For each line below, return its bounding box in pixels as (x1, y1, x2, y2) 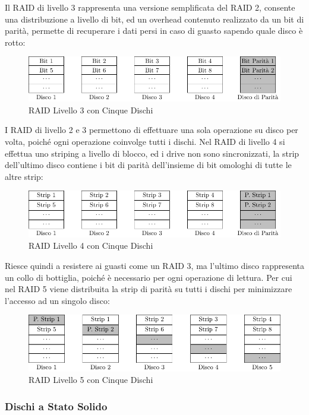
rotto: (5, 36, 26, 48)
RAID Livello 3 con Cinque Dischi (29, 103, 153, 116)
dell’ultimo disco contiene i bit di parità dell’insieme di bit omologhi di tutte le (5, 159, 292, 171)
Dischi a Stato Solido (5, 398, 108, 413)
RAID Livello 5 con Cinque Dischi (29, 373, 153, 386)
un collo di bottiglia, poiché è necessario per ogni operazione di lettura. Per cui (5, 271, 292, 283)
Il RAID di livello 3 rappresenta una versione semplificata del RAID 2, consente (5, 1, 295, 13)
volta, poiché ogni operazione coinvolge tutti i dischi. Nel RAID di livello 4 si (5, 135, 285, 147)
